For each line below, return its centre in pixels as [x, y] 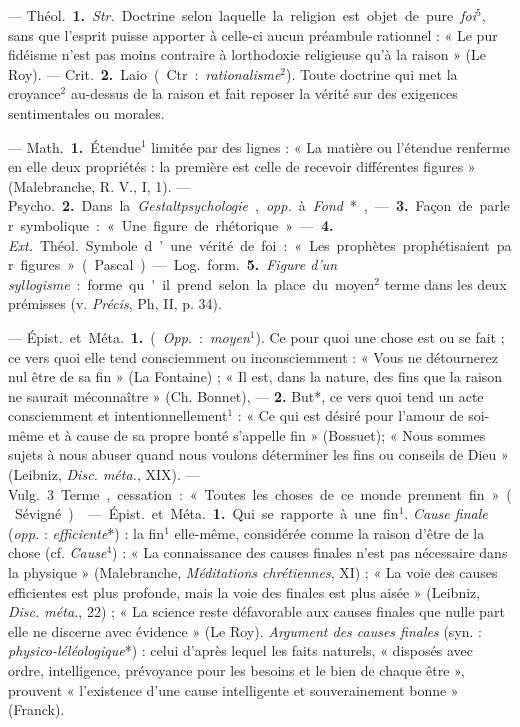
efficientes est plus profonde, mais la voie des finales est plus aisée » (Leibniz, [244, 591]
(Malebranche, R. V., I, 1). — [99, 185]
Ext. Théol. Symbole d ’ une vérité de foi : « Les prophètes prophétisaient [249, 244]
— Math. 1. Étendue [74, 146]
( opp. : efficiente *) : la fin [86, 532]
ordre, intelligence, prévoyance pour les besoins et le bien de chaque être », [236, 670]
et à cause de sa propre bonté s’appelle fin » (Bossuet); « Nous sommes [267, 434]
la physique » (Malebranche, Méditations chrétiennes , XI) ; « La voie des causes [253, 572]
